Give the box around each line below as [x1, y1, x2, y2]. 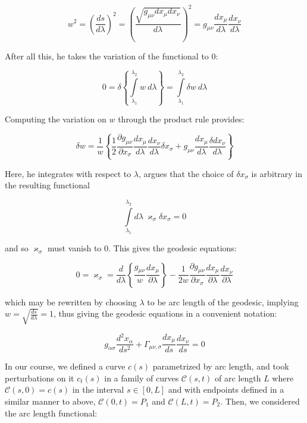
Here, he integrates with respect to [5, 167, 131, 179]
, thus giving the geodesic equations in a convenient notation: [53, 307, 277, 320]
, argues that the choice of [139, 167, 234, 179]
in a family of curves [104, 371, 179, 384]
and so [5, 241, 29, 254]
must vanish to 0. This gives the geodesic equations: [47, 241, 237, 254]
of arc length [215, 371, 261, 384]
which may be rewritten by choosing [5, 295, 137, 308]
